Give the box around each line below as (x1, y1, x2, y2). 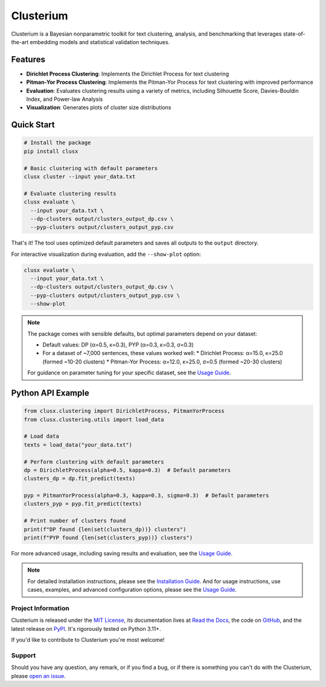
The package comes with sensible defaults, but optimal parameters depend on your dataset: (27, 330, 258, 337)
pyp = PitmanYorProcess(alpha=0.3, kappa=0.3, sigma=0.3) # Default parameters (24, 492, 269, 499)
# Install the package (24, 139, 91, 146)
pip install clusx (24, 148, 78, 155)
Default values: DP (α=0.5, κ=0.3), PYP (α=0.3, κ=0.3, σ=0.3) (42, 341, 194, 348)
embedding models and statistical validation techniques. (30, 38, 170, 45)
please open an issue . (11, 672, 66, 679)
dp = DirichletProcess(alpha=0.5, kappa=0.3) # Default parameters (24, 467, 231, 473)
